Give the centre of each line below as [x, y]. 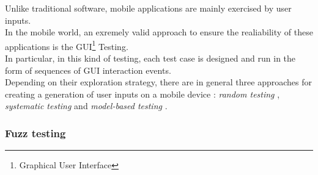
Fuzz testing [35, 133]
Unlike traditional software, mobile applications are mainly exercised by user [148, 8]
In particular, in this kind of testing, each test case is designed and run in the [150, 58]
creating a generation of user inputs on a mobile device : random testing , [142, 94]
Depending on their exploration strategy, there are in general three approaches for [159, 82]
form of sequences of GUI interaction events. [88, 70]
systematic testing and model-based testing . [86, 106]
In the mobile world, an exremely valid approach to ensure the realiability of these [159, 32]
